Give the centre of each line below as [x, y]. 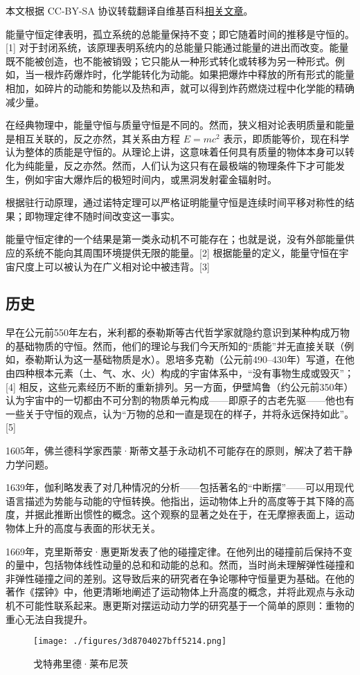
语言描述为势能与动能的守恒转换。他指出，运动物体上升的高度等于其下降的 [175, 500]
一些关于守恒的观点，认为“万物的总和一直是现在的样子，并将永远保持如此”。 [180, 413]
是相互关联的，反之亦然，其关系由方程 [93, 138]
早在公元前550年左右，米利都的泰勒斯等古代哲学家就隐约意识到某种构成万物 [178, 332]
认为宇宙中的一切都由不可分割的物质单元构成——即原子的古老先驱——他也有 [180, 400]
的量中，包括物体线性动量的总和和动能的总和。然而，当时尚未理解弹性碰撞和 [180, 565]
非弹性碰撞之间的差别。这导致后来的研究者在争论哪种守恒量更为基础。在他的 [180, 578]
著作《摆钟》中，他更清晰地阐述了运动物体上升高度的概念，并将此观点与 [170, 592]
